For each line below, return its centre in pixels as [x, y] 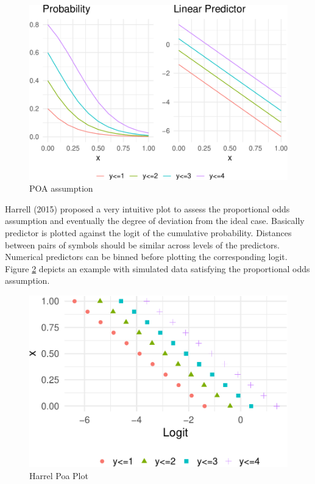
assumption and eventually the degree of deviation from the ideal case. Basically [155, 221]
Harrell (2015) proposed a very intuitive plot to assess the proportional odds [147, 208]
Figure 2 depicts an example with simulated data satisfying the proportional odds [157, 268]
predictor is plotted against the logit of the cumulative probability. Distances [148, 232]
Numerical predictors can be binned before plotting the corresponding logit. [146, 257]
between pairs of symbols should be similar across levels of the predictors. [142, 244]
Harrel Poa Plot [59, 475]
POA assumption [61, 188]
